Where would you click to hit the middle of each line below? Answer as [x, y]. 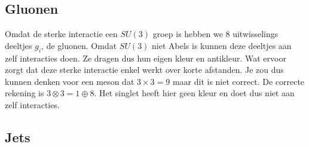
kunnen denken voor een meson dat [70, 81]
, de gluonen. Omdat [79, 45]
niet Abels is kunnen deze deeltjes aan [222, 45]
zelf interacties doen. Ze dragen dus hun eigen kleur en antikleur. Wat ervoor [146, 58]
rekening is [25, 93]
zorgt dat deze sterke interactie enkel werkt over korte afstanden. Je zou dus [144, 70]
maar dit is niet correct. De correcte [238, 81]
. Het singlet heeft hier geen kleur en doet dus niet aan [194, 93]
